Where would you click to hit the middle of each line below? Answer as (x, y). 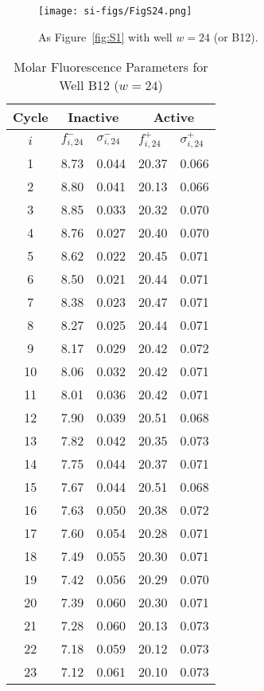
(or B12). (236, 36)
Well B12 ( (89, 85)
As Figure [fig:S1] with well (105, 36)
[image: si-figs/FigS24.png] (115, 11)
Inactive (93, 117)
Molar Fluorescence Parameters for (111, 67)
